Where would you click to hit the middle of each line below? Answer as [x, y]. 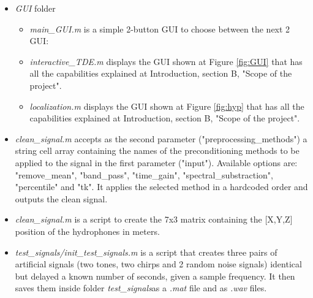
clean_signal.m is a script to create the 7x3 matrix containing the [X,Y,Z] [154, 219]
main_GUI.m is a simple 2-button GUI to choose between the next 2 [160, 29]
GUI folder [35, 8]
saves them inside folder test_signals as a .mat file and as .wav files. [141, 288]
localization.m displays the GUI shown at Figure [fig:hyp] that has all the [167, 106]
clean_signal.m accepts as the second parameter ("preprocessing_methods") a [161, 138]
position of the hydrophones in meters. [87, 231]
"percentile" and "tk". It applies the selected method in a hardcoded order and [161, 187]
